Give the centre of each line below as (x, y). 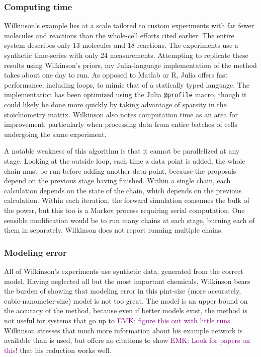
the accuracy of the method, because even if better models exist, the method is (126, 310)
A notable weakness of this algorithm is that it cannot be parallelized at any (122, 151)
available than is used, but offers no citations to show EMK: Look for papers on (127, 340)
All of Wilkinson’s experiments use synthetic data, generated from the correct (124, 271)
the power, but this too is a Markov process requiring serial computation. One (124, 210)
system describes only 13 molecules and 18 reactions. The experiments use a (121, 45)
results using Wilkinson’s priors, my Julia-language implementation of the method (130, 65)
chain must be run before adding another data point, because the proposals (120, 170)
